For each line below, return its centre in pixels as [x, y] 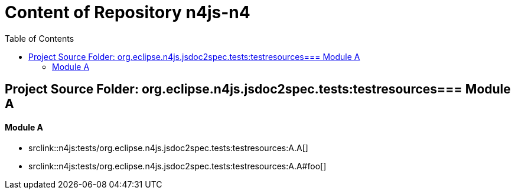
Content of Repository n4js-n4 [128, 12]
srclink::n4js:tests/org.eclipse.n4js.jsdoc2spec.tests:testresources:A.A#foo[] [177, 166]
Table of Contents [40, 38]
